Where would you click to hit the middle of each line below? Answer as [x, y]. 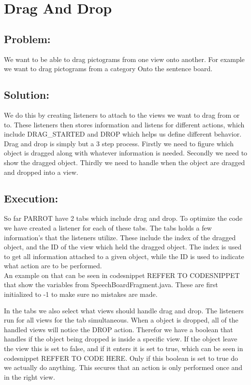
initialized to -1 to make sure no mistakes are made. [81, 294]
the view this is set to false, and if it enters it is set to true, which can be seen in [124, 348]
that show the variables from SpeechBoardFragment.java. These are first [111, 285]
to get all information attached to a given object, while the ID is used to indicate [124, 256]
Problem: [27, 38]
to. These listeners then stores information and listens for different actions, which [124, 124]
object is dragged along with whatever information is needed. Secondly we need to [126, 153]
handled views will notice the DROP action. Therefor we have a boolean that [118, 329]
